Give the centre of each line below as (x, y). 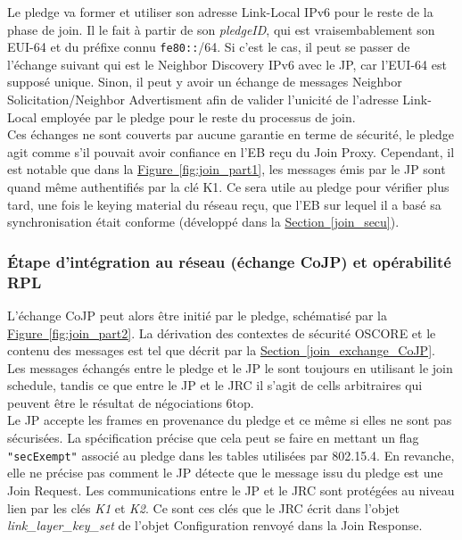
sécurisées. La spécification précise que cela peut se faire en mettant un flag (213, 438)
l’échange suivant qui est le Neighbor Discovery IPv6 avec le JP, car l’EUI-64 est (227, 64)
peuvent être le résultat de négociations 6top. (131, 402)
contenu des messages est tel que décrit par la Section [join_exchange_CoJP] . (221, 350)
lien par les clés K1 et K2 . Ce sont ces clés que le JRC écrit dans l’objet (203, 507)
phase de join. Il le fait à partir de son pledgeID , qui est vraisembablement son (221, 29)
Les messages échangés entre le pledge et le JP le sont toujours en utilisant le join (230, 367)
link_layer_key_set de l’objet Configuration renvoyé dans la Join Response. (215, 525)
